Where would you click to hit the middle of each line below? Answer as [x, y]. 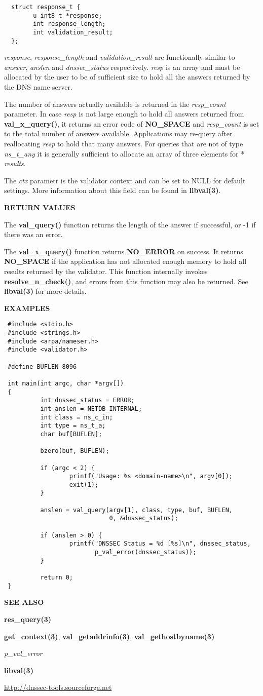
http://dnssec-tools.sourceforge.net [58, 687]
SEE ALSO [24, 602]
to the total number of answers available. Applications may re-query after [118, 133]
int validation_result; [73, 32]
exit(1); [84, 485]
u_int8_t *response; [68, 15]
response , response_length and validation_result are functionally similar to [120, 57]
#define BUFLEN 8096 [42, 366]
